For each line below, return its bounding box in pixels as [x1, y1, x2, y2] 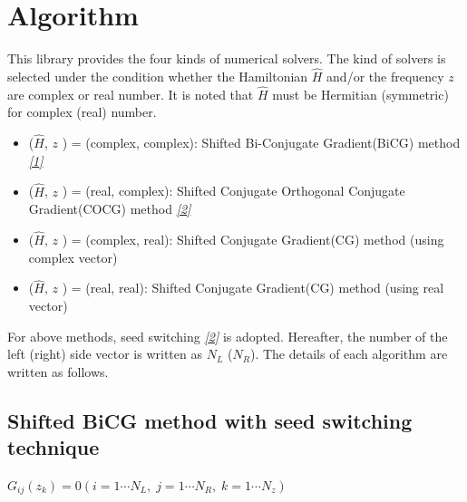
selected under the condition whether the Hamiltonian [7, 66, 308, 85]
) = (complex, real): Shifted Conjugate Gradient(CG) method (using [62, 229, 444, 248]
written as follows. [7, 362, 109, 381]
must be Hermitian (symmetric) [272, 84, 449, 103]
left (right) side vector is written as [7, 344, 202, 363]
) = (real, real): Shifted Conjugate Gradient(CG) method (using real [62, 278, 444, 297]
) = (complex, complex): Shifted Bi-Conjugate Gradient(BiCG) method [62, 133, 461, 152]
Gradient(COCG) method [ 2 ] [28, 199, 191, 218]
